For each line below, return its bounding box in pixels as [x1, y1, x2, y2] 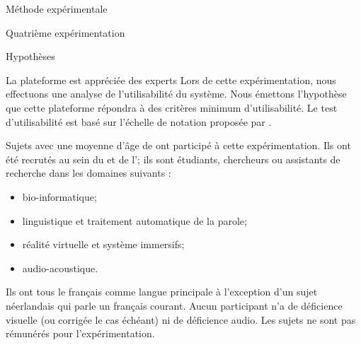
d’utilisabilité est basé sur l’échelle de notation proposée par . [6, 114, 272, 129]
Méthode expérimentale [6, 1, 108, 16]
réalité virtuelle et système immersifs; [22, 237, 185, 252]
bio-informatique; [22, 189, 97, 204]
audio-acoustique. [22, 260, 98, 275]
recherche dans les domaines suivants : [6, 165, 171, 180]
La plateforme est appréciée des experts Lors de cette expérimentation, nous [6, 72, 336, 87]
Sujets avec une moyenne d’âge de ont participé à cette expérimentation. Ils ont [6, 138, 351, 153]
